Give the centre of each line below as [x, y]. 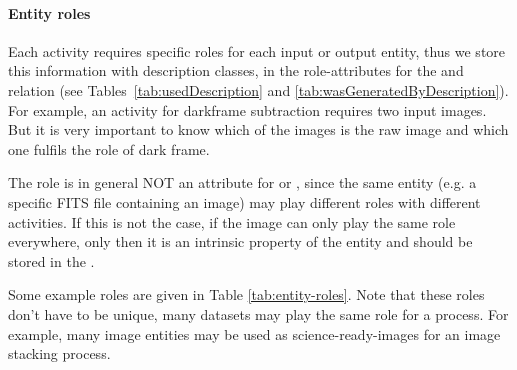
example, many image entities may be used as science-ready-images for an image [254, 333]
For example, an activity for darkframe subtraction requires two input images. [247, 109]
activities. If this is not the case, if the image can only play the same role [232, 221]
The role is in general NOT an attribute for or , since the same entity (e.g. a [242, 182]
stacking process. [59, 353]
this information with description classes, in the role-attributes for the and [236, 70]
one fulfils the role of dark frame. [109, 148]
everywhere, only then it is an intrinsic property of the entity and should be [240, 241]
